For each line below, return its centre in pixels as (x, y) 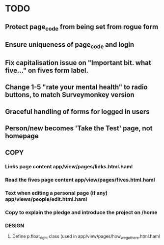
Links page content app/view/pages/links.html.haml (69, 167)
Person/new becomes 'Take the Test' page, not (79, 128)
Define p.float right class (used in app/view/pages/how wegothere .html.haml (86, 237)
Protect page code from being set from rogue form (82, 27)
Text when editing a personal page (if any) (56, 193)
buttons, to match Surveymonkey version (70, 95)
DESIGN (15, 225)
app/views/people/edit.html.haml (46, 199)
